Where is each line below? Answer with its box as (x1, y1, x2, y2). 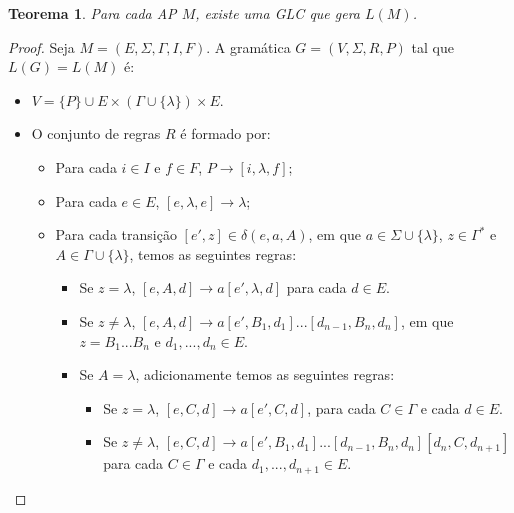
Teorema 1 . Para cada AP (8, 3, 177, 23)
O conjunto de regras (31, 123, 161, 144)
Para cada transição (55, 224, 177, 245)
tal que (411, 36, 454, 57)
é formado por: (180, 123, 271, 144)
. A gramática (206, 36, 291, 57)
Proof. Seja (8, 36, 75, 57)
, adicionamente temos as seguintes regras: (135, 364, 395, 385)
